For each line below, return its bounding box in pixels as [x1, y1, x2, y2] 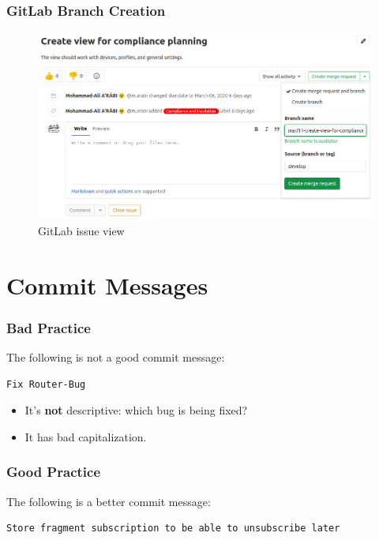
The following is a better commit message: [6, 493, 211, 509]
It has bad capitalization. [24, 428, 147, 444]
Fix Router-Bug [6, 378, 86, 390]
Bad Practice [6, 317, 91, 337]
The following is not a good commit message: [6, 349, 225, 365]
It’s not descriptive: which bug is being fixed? [24, 402, 248, 418]
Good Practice [6, 462, 100, 482]
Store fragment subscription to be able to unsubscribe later [6, 523, 340, 534]
